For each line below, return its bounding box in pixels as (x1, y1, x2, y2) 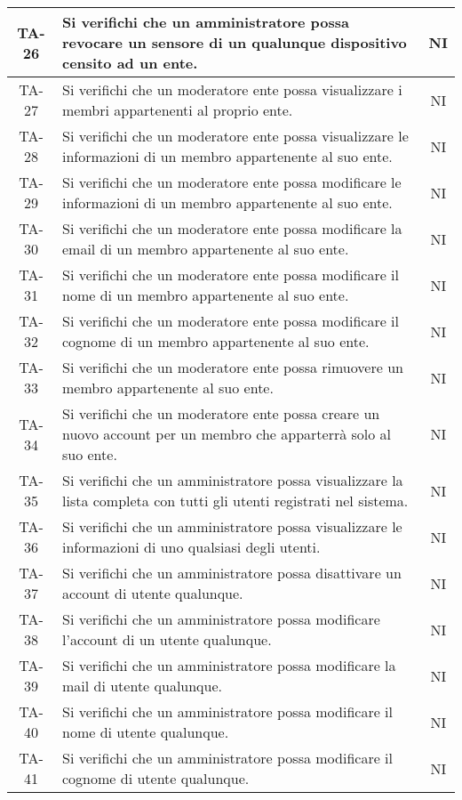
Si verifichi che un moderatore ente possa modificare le (61, 172, 402, 192)
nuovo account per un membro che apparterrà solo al (61, 424, 392, 444)
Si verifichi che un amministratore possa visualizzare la (61, 470, 403, 490)
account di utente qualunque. (61, 583, 243, 603)
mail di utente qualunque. (61, 675, 223, 696)
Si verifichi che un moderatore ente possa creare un (61, 403, 380, 424)
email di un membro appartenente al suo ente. (61, 238, 349, 259)
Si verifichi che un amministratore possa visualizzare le (61, 516, 402, 537)
